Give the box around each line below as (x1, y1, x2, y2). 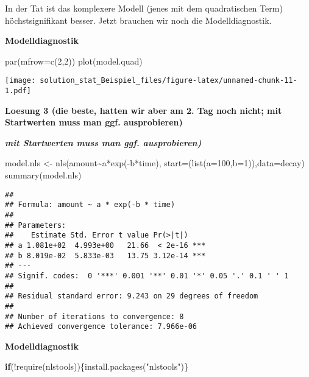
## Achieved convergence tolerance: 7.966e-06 (5, 322, 197, 331)
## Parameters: (5, 220, 66, 230)
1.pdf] (5, 86, 31, 96)
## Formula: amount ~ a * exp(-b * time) (5, 200, 176, 210)
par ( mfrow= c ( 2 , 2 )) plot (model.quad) (5, 54, 143, 67)
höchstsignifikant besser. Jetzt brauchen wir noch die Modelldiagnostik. (5, 13, 272, 26)
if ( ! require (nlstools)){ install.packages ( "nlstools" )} (5, 360, 188, 373)
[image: (5, 76, 36, 85)
